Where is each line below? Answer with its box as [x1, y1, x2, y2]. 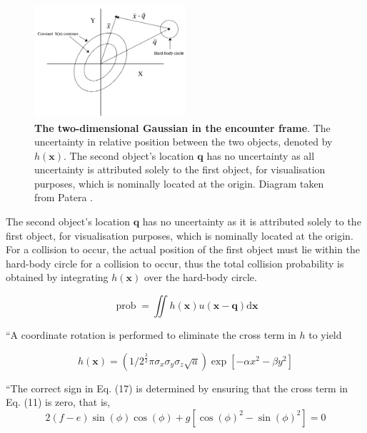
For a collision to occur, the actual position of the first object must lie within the [6, 242, 361, 257]
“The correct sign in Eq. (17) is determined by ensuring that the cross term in [6, 380, 348, 395]
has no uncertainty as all [206, 148, 315, 163]
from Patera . [34, 190, 93, 205]
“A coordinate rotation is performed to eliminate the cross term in [6, 327, 296, 342]
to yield [308, 327, 342, 342]
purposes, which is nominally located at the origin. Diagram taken [34, 175, 324, 190]
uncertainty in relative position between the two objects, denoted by [34, 134, 333, 149]
